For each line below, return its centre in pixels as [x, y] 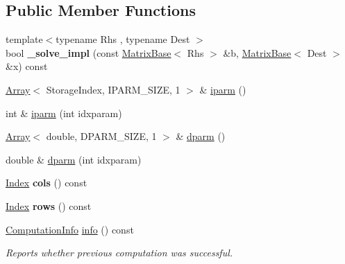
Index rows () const [49, 205]
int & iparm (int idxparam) [64, 113]
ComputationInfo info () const [70, 229]
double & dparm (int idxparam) [74, 159]
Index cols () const [47, 183]
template [24, 39]
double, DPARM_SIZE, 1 [101, 136]
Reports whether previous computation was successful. [119, 253]
